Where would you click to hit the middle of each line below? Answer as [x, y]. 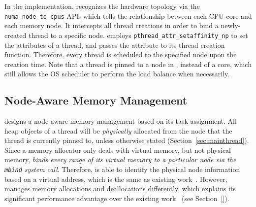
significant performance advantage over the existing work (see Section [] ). [117, 198]
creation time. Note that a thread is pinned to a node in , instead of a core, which [128, 64]
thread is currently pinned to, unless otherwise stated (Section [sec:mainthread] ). [127, 140]
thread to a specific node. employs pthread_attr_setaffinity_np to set [138, 35]
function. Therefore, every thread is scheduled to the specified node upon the [121, 54]
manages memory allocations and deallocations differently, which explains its [120, 189]
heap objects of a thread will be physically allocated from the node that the [118, 130]
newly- [231, 25]
